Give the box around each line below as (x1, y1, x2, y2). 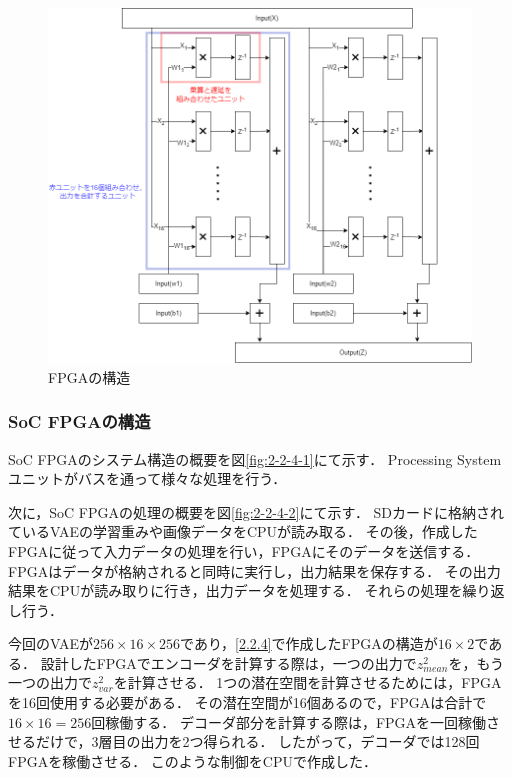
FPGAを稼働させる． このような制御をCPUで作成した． (8, 750, 377, 771)
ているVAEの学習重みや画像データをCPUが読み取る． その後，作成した (8, 521, 478, 542)
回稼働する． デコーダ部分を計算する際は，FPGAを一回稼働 (91, 711, 487, 732)
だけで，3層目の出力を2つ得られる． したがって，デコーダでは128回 (35, 731, 480, 752)
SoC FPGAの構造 (8, 409, 151, 434)
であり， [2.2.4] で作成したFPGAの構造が (180, 633, 438, 654)
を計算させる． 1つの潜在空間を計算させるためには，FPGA (113, 672, 502, 693)
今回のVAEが (8, 633, 93, 654)
